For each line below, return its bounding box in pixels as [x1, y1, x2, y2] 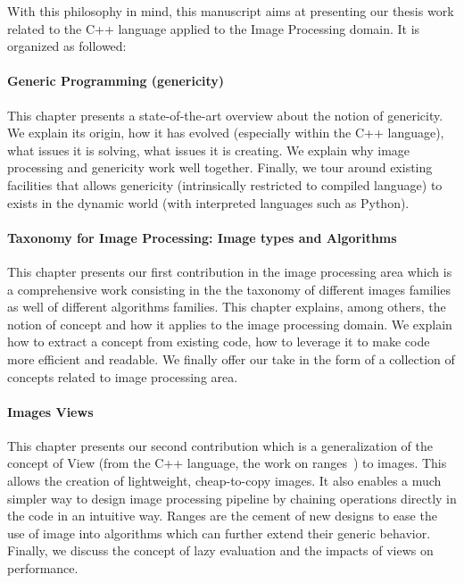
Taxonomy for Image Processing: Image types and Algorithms [7, 228, 397, 246]
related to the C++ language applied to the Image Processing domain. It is [7, 19, 420, 37]
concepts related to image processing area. [7, 367, 238, 386]
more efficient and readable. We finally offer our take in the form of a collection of [7, 349, 455, 368]
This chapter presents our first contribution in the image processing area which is [7, 262, 452, 280]
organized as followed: [7, 37, 127, 55]
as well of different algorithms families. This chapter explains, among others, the [7, 297, 446, 316]
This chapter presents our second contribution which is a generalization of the [7, 436, 433, 454]
